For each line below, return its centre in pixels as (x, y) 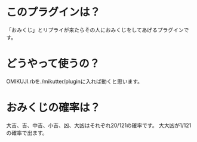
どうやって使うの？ (53, 64)
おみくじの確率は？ (53, 108)
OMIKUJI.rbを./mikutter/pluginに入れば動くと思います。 (75, 81)
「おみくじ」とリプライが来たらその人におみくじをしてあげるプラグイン (95, 30)
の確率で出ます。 (27, 132)
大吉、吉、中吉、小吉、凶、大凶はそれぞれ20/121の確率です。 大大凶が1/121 (99, 125)
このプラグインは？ (53, 12)
